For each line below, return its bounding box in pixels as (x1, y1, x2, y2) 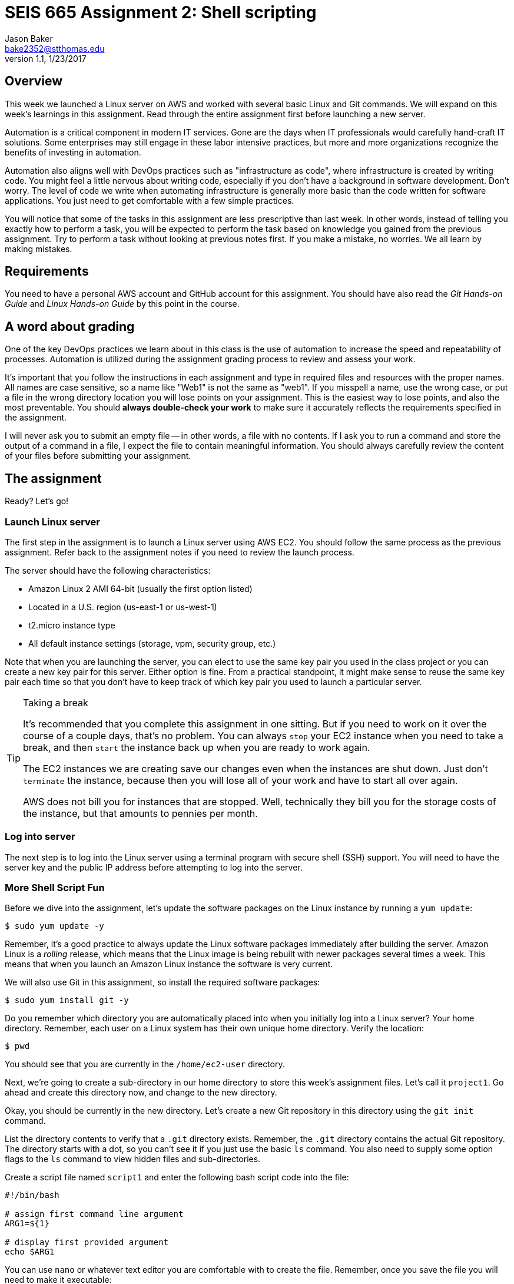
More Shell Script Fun (5, 882, 105, 893)
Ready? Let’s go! (5, 496, 69, 507)
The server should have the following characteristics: (5, 565, 211, 575)
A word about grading (5, 319, 135, 334)
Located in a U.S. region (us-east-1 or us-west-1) (28, 601, 217, 612)
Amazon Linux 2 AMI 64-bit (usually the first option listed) (28, 583, 253, 594)
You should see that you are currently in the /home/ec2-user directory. (5, 1059, 285, 1070)
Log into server (5, 830, 75, 843)
